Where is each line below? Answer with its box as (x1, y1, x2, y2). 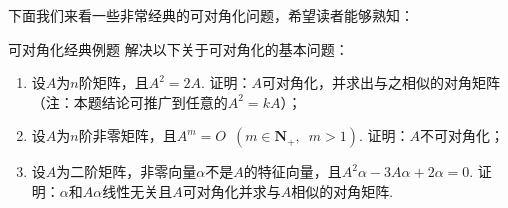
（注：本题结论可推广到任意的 (31, 91, 228, 112)
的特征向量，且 (243, 161, 342, 182)
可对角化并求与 (182, 180, 281, 201)
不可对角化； (420, 125, 505, 146)
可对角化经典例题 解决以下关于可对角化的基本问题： (8, 38, 349, 59)
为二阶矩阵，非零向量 (56, 161, 197, 182)
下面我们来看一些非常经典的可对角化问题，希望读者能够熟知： (8, 5, 414, 25)
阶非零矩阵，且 (78, 125, 177, 146)
